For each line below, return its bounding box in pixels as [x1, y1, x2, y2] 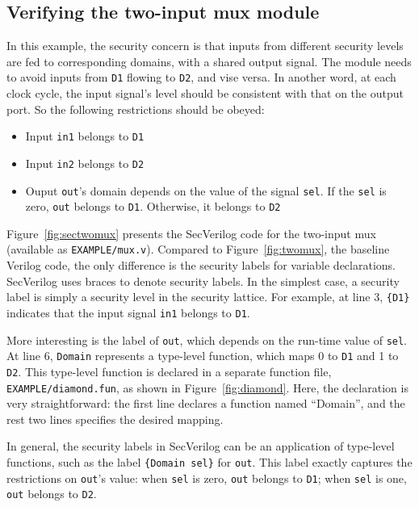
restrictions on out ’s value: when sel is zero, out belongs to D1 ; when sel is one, [6, 469, 407, 486]
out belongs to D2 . [6, 485, 97, 502]
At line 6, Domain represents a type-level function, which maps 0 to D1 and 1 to [6, 347, 399, 364]
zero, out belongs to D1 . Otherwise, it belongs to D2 [25, 198, 281, 215]
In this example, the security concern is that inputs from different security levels [6, 37, 404, 54]
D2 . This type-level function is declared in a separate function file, [6, 362, 332, 379]
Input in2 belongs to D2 [25, 154, 145, 171]
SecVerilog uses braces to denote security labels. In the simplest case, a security [6, 272, 400, 289]
